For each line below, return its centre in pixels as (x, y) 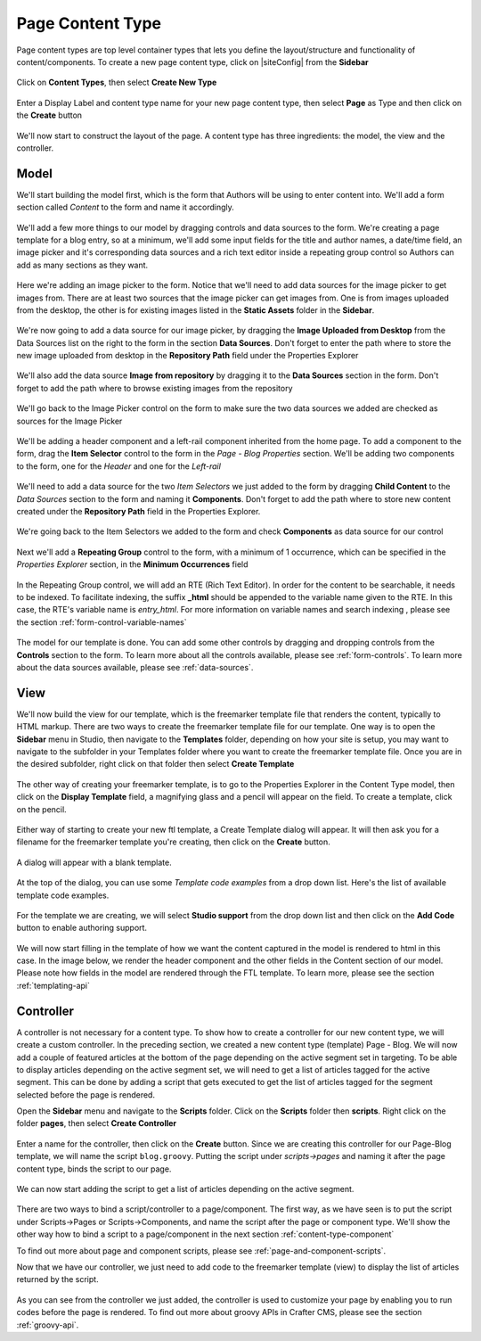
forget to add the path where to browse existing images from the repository (155, 388)
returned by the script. (57, 1279)
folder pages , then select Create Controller (97, 1123)
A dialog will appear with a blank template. (94, 862)
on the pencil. (41, 809)
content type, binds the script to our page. (94, 1169)
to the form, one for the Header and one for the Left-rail (119, 466)
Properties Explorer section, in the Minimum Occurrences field (132, 564)
